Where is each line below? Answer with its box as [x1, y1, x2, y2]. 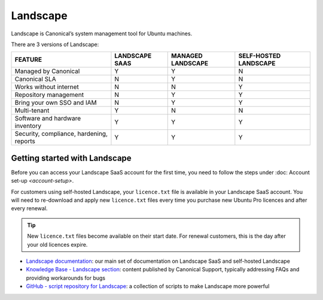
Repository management [14, 90, 84, 99]
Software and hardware [14, 114, 81, 123]
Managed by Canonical [14, 67, 80, 75]
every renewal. [11, 205, 48, 212]
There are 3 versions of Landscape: [11, 41, 99, 48]
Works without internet [14, 83, 79, 91]
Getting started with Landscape [11, 153, 132, 163]
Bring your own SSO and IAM [14, 99, 97, 107]
